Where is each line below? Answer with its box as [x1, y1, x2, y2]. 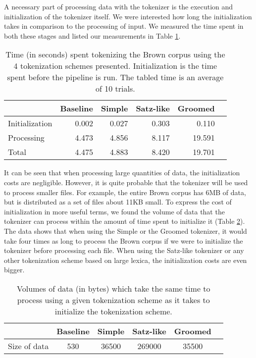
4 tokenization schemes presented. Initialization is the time [13, 60, 217, 72]
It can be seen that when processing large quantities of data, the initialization [4, 167, 240, 178]
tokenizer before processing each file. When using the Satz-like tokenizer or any [4, 245, 244, 256]
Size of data [8, 340, 49, 352]
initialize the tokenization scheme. [54, 305, 172, 317]
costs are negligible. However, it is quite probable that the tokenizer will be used [4, 177, 248, 187]
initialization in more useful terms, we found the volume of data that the [4, 206, 225, 216]
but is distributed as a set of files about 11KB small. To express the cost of [4, 197, 232, 207]
